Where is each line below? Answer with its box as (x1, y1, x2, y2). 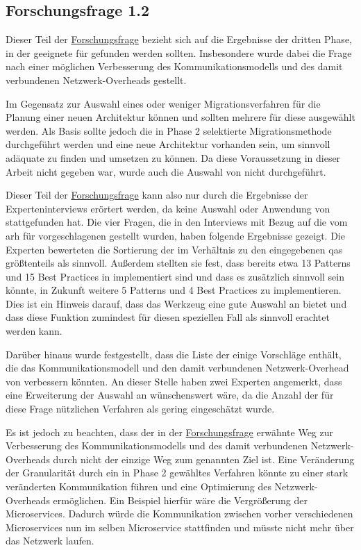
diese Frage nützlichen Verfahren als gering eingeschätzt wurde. (6, 401, 275, 416)
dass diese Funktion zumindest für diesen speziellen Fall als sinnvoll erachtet (6, 310, 330, 324)
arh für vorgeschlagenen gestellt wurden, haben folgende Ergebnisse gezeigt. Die (6, 228, 345, 242)
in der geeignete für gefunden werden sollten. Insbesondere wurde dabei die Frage (6, 45, 352, 60)
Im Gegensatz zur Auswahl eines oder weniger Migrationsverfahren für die (6, 96, 321, 110)
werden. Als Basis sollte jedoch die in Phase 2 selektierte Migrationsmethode (6, 123, 332, 137)
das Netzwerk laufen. (6, 533, 94, 548)
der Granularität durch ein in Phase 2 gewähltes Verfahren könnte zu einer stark (6, 465, 349, 480)
